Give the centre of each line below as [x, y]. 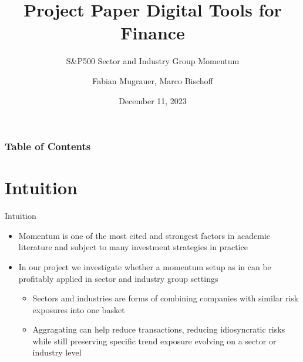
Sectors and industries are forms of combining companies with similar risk [166, 298]
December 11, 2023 [153, 100]
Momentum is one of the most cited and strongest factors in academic [144, 235]
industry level [57, 352]
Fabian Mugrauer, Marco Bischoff [153, 80]
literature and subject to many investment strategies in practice [133, 247]
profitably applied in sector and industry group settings [118, 278]
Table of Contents [48, 146]
